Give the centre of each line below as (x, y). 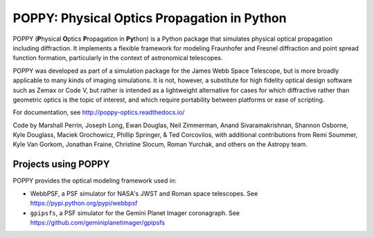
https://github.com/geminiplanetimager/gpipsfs (98, 222)
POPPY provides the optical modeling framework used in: (95, 181)
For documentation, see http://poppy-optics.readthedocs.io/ (99, 112)
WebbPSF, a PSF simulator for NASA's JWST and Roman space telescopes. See (144, 193)
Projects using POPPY (61, 164)
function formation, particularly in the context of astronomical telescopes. (118, 58)
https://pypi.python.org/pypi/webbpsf (84, 203)
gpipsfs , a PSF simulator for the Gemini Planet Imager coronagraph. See (135, 213)
